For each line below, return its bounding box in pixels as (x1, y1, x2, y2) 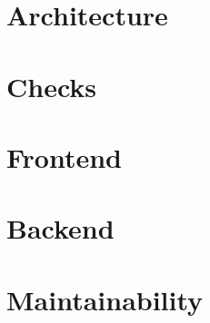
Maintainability (6, 280, 204, 318)
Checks (6, 67, 97, 104)
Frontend (6, 138, 123, 175)
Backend (6, 210, 115, 247)
